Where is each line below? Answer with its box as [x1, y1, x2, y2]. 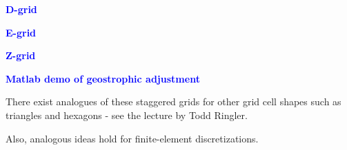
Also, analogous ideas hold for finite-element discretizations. [6, 131, 259, 145]
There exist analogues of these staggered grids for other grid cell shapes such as [6, 94, 341, 109]
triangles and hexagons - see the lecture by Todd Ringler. [6, 107, 248, 122]
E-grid [6, 25, 37, 39]
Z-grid [6, 48, 36, 63]
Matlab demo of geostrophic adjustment [6, 71, 200, 85]
